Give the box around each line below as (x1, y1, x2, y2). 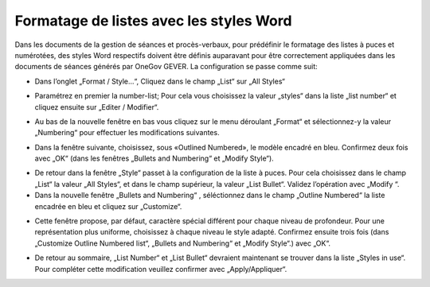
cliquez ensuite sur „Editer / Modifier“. (34, 102, 159, 111)
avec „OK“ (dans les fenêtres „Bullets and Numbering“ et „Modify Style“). (34, 153, 274, 163)
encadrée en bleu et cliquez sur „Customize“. (34, 201, 182, 211)
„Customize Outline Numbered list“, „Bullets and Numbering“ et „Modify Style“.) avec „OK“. (34, 239, 330, 248)
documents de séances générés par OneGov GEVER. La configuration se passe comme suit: (14, 62, 318, 72)
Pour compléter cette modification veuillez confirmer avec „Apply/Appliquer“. (34, 264, 287, 273)
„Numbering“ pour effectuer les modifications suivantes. (34, 128, 220, 138)
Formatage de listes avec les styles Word (14, 12, 292, 29)
